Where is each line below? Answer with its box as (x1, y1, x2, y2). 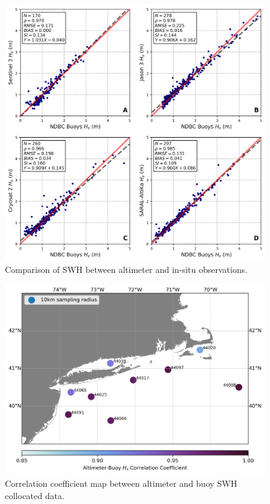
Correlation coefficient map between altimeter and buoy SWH (5, 477, 237, 490)
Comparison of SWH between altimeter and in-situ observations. (5, 262, 248, 275)
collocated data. (5, 489, 64, 502)
